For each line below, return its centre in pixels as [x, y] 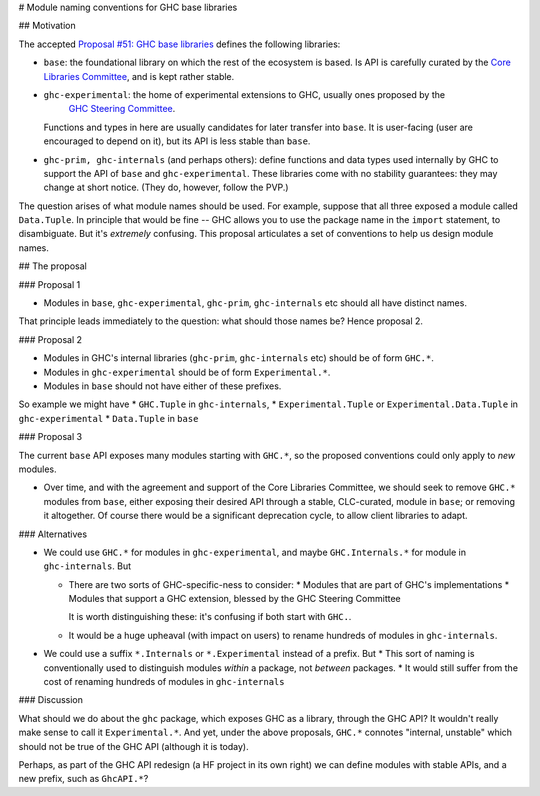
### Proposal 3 [50, 437]
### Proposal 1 [49, 284]
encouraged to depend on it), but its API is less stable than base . [177, 141]
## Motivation [47, 26]
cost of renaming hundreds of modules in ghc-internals [164, 682]
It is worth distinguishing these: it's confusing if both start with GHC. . [210, 617]
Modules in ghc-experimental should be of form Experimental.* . [187, 372]
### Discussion [51, 700]
